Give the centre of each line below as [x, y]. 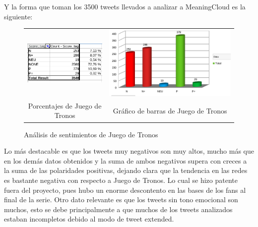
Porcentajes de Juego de [65, 105]
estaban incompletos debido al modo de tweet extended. [89, 219]
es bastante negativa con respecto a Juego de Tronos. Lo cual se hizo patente [121, 180]
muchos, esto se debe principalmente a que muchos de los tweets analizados [118, 209]
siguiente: [18, 16]
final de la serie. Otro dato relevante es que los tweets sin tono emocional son [121, 199]
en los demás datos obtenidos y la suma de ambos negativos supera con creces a [126, 160]
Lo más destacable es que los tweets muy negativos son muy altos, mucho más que [129, 151]
